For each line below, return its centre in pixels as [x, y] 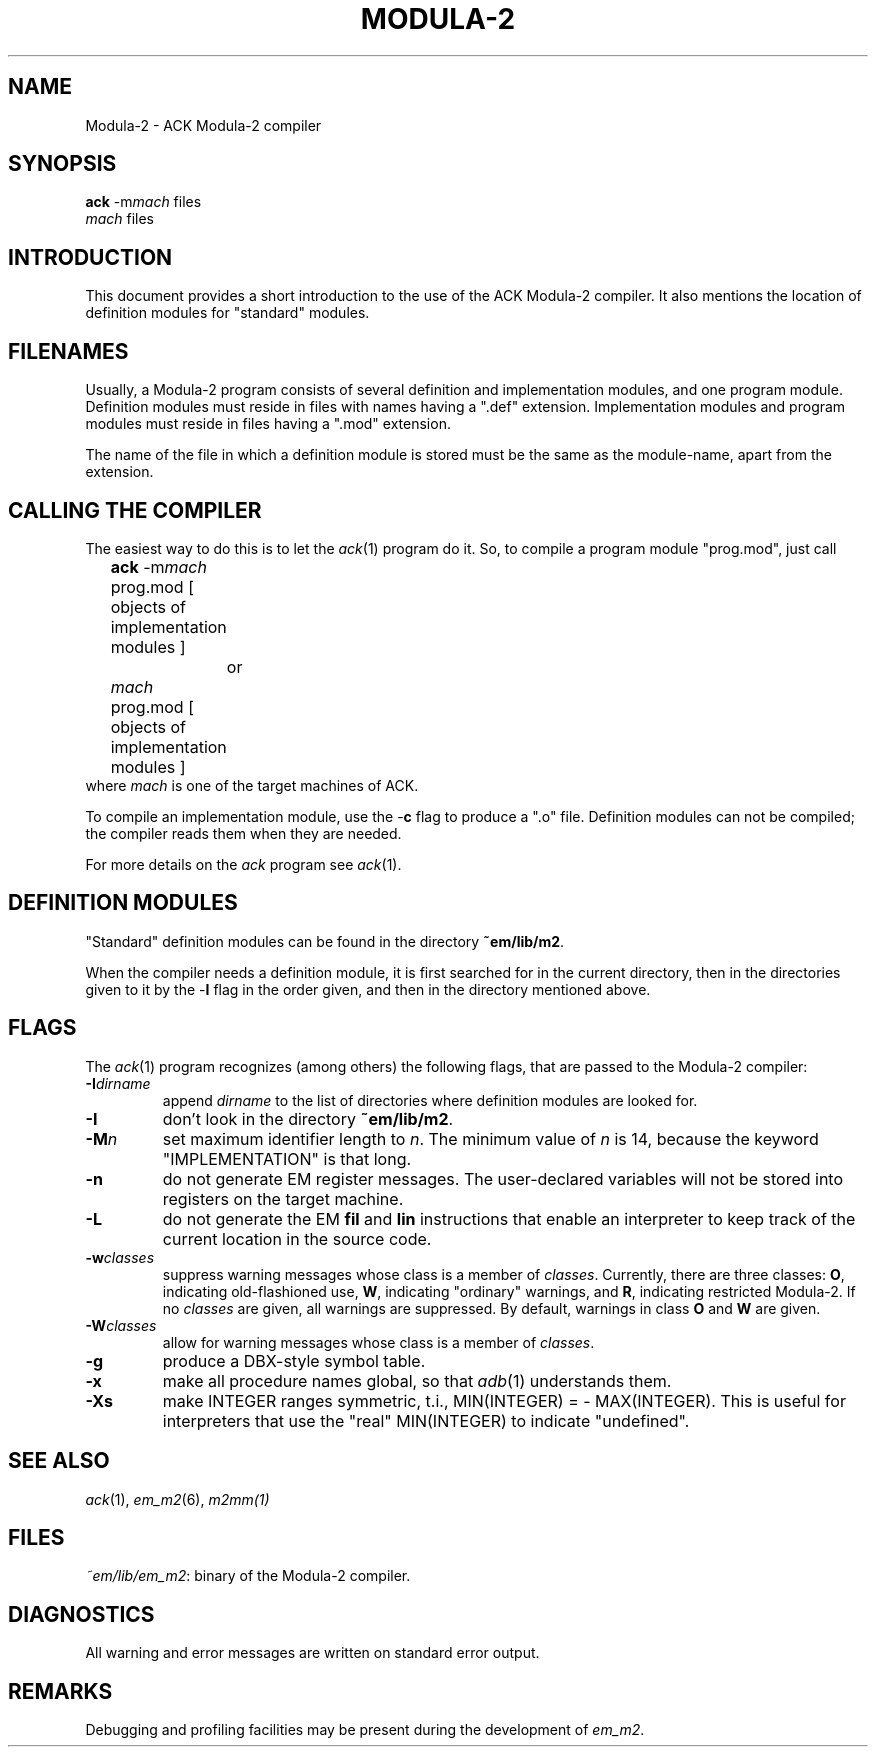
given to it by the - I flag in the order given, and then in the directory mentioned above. [368, 989]
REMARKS [60, 1691]
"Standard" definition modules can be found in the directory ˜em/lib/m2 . [325, 941]
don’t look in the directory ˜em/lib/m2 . [308, 1118]
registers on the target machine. [283, 1198]
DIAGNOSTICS [81, 1614]
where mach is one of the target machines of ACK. [252, 785]
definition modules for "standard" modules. [227, 313]
